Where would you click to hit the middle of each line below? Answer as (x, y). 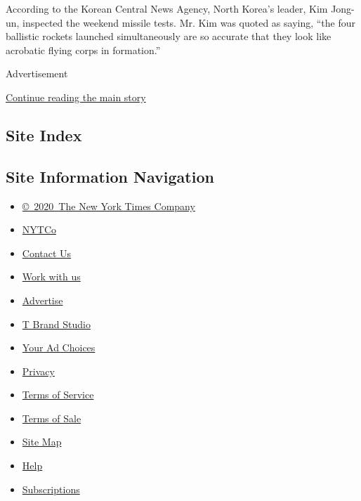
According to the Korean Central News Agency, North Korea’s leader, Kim (167, 8)
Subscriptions (51, 489)
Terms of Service (58, 395)
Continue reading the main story (76, 97)
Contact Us (47, 253)
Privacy (38, 371)
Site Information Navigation (110, 176)
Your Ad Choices (59, 347)
